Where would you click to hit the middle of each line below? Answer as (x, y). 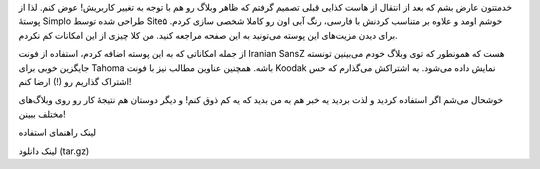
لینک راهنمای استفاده (57, 132)
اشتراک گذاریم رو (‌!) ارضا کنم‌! (75, 81)
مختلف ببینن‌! (42, 114)
